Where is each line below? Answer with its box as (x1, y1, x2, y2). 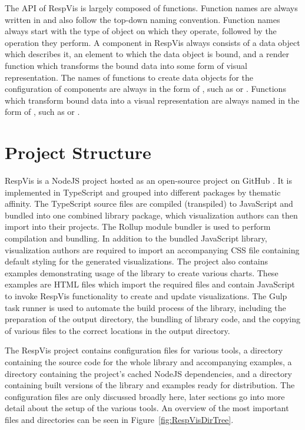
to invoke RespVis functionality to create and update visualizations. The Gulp (5, 290, 287, 302)
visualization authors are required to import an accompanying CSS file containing (5, 243, 300, 256)
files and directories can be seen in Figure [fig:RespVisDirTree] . (5, 413, 234, 425)
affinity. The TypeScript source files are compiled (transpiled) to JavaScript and (5, 197, 293, 210)
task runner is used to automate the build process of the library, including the (5, 301, 286, 313)
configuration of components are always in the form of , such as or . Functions (5, 82, 286, 95)
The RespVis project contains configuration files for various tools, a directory (5, 344, 283, 356)
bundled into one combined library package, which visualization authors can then (5, 209, 298, 221)
